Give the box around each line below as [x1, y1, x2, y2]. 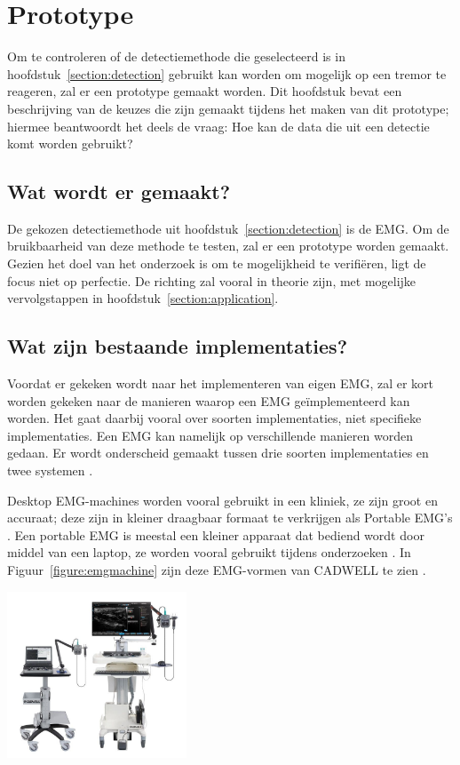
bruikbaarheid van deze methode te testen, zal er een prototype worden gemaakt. [7, 236, 449, 255]
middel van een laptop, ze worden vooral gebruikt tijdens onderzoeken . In [7, 543, 411, 562]
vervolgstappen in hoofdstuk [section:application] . [7, 289, 279, 307]
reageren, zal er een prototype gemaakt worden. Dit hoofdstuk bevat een [7, 82, 402, 100]
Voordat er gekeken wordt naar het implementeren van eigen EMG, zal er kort [7, 374, 434, 393]
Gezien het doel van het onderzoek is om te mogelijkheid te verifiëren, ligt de [7, 254, 426, 273]
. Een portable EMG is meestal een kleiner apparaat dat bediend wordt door [7, 525, 424, 544]
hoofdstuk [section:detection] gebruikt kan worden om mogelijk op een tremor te [7, 64, 447, 83]
